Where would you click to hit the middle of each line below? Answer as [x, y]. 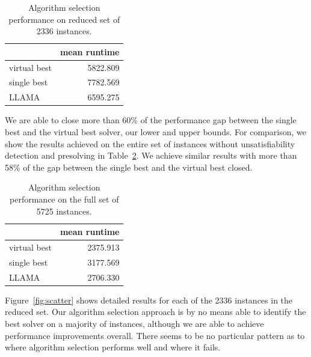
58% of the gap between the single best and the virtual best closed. [129, 167]
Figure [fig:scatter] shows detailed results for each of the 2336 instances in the [149, 300]
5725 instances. [64, 211]
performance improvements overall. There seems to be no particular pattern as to [155, 335]
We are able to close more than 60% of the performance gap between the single [151, 120]
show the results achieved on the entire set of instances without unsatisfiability [150, 143]
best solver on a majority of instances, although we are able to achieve [134, 323]
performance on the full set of [64, 199]
